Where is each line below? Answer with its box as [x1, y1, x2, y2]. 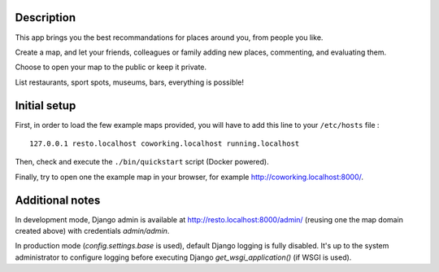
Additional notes [15, 193, 101, 207]
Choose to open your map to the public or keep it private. [15, 62, 207, 72]
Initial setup [15, 99, 76, 112]
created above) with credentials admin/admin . [15, 226, 170, 236]
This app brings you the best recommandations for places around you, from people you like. [15, 33, 324, 42]
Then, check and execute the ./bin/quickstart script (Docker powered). [15, 157, 269, 167]
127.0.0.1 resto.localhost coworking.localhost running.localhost [29, 138, 300, 148]
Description [15, 11, 76, 24]
